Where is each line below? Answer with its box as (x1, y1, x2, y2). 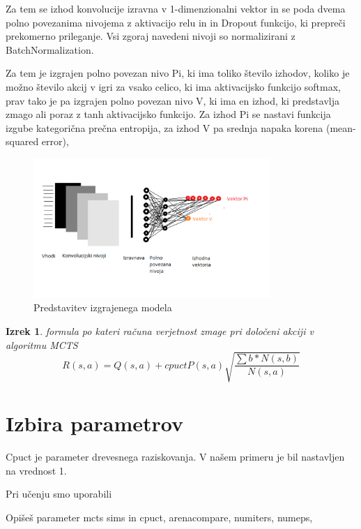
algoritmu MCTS (6, 337, 78, 352)
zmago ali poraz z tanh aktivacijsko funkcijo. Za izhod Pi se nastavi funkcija (6, 107, 331, 121)
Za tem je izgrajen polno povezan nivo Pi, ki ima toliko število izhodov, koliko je (6, 66, 350, 80)
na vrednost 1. (6, 463, 67, 477)
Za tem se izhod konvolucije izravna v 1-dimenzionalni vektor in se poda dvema (6, 1, 346, 15)
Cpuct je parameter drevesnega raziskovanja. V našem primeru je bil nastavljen (6, 449, 345, 463)
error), (41, 134, 69, 149)
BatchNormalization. (6, 42, 94, 57)
